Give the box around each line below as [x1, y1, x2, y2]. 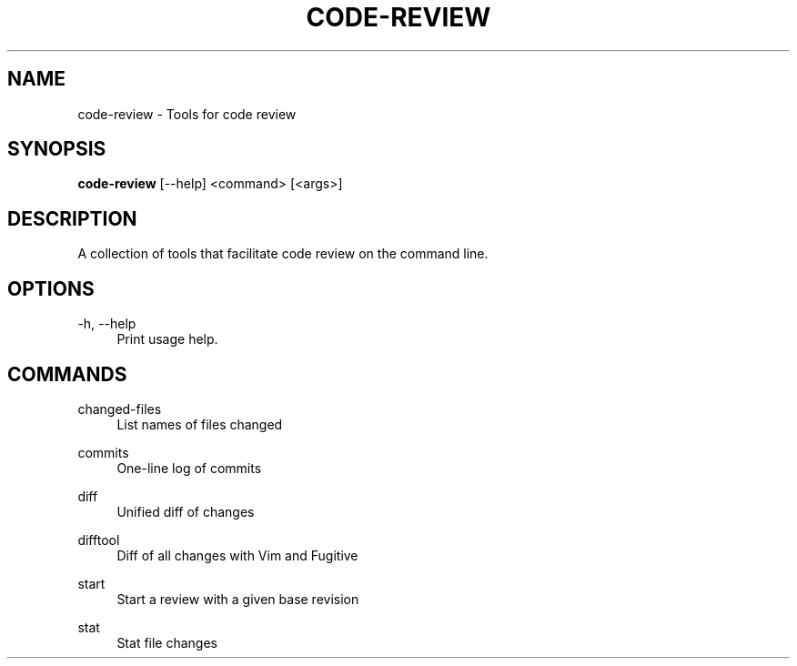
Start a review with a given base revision [116, 590, 359, 607]
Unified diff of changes [116, 503, 255, 520]
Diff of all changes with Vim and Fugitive [116, 547, 358, 563]
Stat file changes [116, 634, 218, 651]
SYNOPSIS [7, 137, 106, 161]
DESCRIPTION [7, 207, 137, 230]
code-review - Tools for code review [77, 106, 297, 122]
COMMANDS [7, 362, 127, 386]
